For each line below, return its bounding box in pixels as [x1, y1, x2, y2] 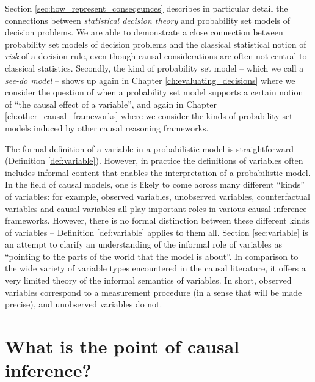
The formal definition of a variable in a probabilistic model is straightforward [5, 142, 294, 155]
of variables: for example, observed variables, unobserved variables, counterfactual [5, 189, 311, 202]
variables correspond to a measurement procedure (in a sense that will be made [5, 285, 302, 298]
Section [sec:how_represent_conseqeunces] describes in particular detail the [5, 2, 288, 14]
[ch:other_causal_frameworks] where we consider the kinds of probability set [5, 109, 293, 122]
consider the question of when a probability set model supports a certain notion [5, 86, 303, 98]
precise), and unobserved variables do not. [5, 298, 162, 310]
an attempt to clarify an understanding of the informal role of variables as [5, 238, 282, 251]
